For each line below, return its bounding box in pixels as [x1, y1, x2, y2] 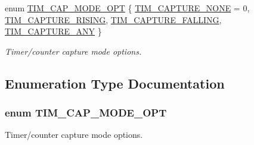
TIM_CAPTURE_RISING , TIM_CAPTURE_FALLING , [5, 13, 222, 26]
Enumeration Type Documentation [5, 74, 225, 92]
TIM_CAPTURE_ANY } [5, 25, 102, 37]
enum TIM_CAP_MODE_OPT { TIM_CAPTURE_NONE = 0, [5, 2, 250, 14]
